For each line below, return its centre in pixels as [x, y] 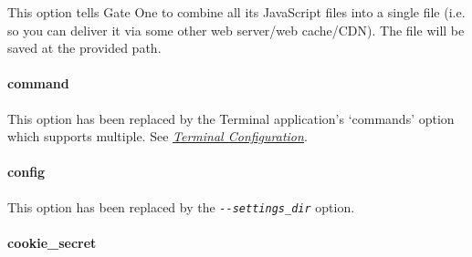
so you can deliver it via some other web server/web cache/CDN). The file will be [236, 30]
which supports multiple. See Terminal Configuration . [157, 136]
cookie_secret [52, 242]
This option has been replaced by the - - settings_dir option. [181, 206]
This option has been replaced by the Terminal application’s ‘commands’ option [231, 118]
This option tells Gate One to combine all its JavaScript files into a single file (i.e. [236, 12]
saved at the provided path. [84, 48]
